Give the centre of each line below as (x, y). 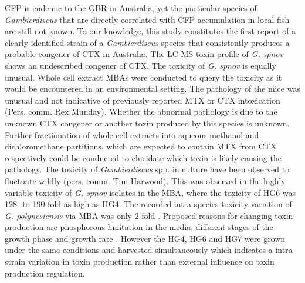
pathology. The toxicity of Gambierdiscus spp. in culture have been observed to (147, 169)
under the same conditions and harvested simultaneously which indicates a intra (149, 250)
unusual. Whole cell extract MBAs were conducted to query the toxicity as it (143, 77)
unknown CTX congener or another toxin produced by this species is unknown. (147, 123)
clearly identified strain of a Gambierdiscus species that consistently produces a (147, 42)
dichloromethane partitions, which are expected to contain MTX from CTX (141, 146)
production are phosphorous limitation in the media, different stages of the (139, 227)
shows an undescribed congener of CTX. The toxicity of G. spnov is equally (140, 65)
